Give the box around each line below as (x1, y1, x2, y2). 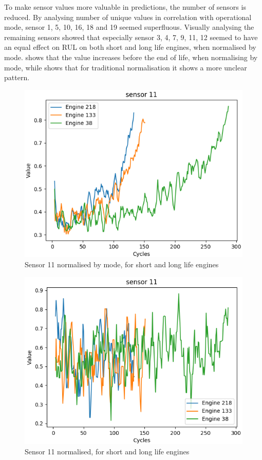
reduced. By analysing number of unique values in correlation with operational (4, 11, 252, 22)
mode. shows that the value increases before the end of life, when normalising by (4, 51, 258, 62)
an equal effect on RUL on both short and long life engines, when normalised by (4, 42, 256, 52)
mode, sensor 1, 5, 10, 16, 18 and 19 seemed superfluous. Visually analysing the (4, 22, 254, 32)
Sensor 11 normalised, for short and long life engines (25, 446, 190, 456)
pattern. (4, 72, 30, 83)
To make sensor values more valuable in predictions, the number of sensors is (4, 2, 246, 12)
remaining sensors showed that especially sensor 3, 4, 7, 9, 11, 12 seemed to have (4, 31, 258, 42)
